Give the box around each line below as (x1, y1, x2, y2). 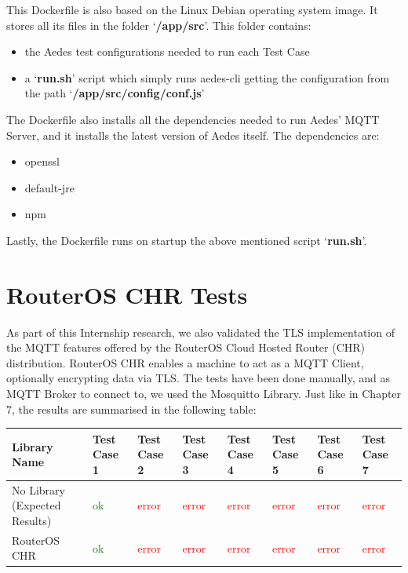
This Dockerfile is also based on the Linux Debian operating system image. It (6, 2, 378, 17)
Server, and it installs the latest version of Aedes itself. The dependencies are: (6, 126, 380, 143)
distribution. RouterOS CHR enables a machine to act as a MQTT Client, (6, 354, 364, 370)
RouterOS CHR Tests (6, 278, 248, 310)
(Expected (12, 497, 61, 513)
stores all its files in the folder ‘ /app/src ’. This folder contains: (6, 16, 311, 33)
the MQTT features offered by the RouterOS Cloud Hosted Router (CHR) (6, 339, 366, 356)
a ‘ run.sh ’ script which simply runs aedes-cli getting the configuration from (24, 69, 390, 86)
